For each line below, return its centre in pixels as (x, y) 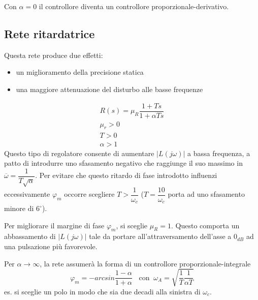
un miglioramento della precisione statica (80, 72)
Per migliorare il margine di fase (54, 225)
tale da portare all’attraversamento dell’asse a (160, 236)
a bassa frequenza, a (219, 153)
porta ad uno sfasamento (206, 194)
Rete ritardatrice (50, 33)
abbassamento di (30, 236)
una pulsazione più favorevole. (51, 246)
